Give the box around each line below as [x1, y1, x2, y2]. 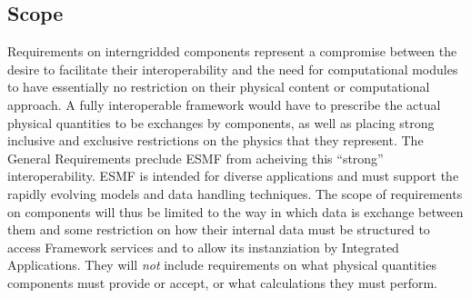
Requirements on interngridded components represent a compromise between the [7, 42, 457, 61]
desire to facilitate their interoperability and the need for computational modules [7, 59, 458, 78]
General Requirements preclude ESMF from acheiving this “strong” [7, 148, 384, 167]
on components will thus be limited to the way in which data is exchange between [7, 202, 464, 221]
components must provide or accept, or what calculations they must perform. [7, 273, 437, 292]
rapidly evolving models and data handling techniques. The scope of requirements [7, 184, 463, 203]
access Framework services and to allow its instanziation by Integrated [7, 237, 399, 256]
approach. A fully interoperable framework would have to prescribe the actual [7, 94, 441, 114]
